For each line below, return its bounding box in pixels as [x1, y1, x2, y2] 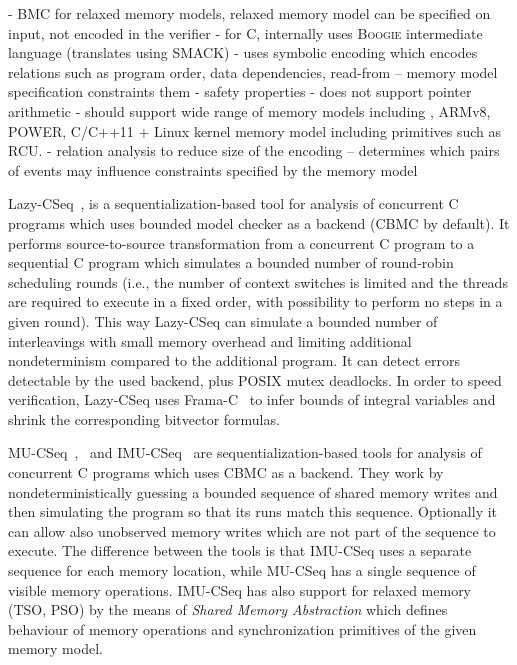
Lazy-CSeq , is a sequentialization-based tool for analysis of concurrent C [8, 193, 459, 214]
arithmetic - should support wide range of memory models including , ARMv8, [8, 100, 491, 121]
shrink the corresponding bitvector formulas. [8, 408, 280, 429]
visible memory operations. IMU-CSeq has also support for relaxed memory [8, 579, 472, 600]
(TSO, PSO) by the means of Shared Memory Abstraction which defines [8, 599, 448, 620]
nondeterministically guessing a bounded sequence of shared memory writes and [8, 481, 498, 502]
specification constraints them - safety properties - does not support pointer [8, 81, 472, 102]
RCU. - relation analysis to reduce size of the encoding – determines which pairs [8, 140, 500, 161]
